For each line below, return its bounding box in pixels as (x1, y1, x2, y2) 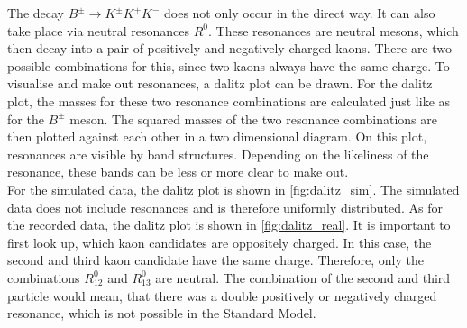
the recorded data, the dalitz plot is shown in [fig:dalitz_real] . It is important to (7, 215, 451, 234)
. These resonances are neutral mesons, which (208, 21, 459, 40)
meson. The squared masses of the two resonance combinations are (69, 109, 438, 128)
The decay (7, 4, 64, 22)
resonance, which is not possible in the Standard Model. (7, 304, 316, 323)
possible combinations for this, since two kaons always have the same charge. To (7, 56, 450, 75)
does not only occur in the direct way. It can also (163, 4, 435, 22)
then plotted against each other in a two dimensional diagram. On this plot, (7, 127, 427, 146)
